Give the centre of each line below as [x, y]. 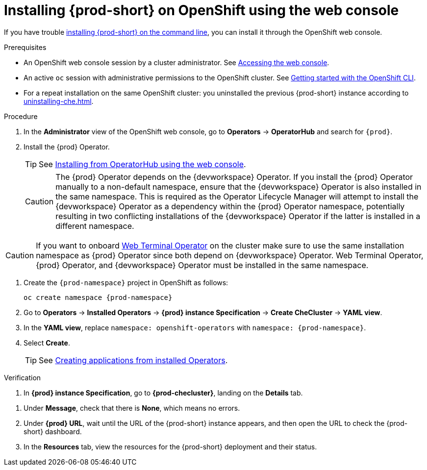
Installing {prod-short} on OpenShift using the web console [201, 10]
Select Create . [47, 343]
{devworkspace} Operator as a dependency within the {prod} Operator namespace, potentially [230, 206]
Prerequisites [25, 47]
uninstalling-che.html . [59, 101]
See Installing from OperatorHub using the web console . [142, 164]
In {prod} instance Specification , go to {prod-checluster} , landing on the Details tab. [163, 393]
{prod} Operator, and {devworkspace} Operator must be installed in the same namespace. [202, 265]
